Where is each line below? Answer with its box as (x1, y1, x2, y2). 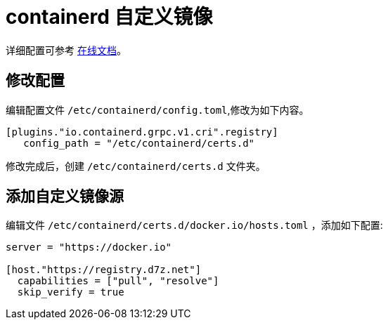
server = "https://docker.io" (6, 241, 172, 253)
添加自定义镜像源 (6, 187, 124, 206)
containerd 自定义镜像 (6, 5, 213, 29)
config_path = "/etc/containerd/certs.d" (23, 137, 255, 149)
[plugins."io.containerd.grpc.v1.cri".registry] (6, 126, 278, 138)
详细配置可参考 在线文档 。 (6, 44, 127, 56)
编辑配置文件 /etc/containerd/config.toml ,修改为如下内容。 (6, 103, 309, 116)
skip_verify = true (17, 286, 124, 298)
